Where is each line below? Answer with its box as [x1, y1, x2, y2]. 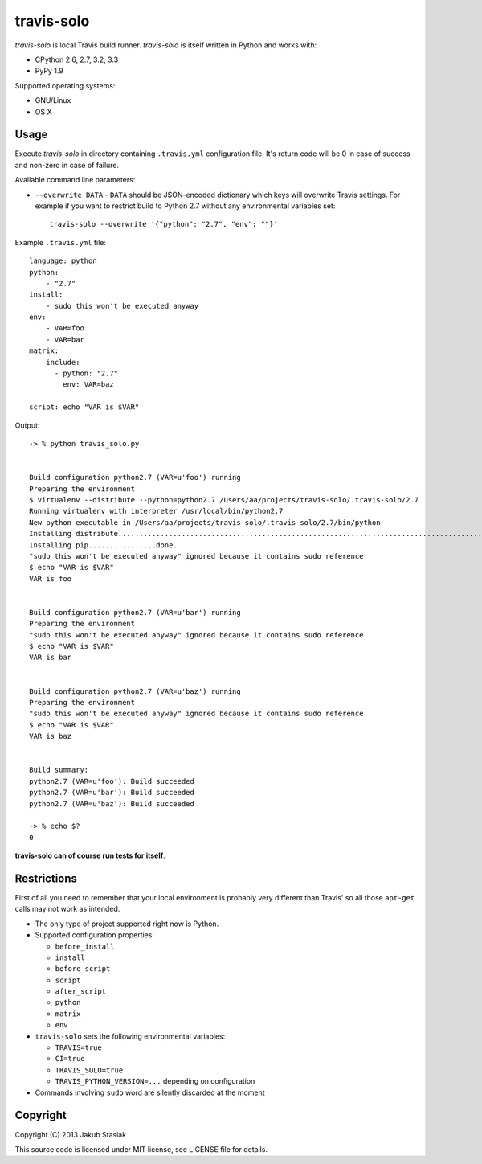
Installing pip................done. [29, 540, 178, 550]
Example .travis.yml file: [14, 237, 107, 247]
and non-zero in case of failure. [14, 160, 120, 170]
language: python [29, 256, 97, 265]
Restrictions [14, 871, 78, 885]
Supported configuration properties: [35, 930, 154, 940]
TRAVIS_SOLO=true [55, 1065, 124, 1075]
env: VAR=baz [63, 380, 114, 389]
